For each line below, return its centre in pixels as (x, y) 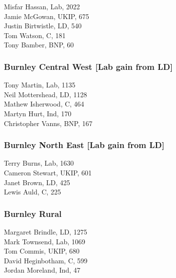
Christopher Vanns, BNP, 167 (48, 123)
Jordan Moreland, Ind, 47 (42, 270)
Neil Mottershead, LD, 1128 (46, 94)
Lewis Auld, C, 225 (32, 192)
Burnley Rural (33, 213)
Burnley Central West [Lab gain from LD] (88, 66)
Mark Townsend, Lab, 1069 (45, 241)
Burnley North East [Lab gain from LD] (84, 145)
